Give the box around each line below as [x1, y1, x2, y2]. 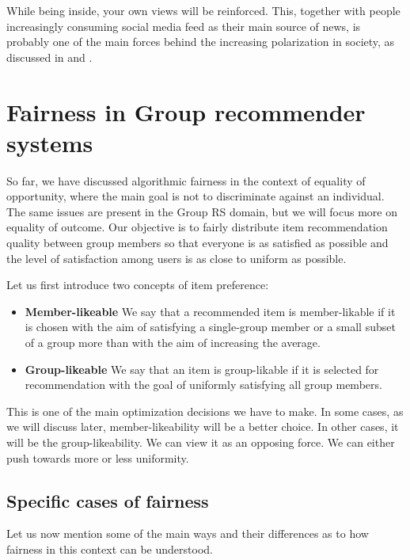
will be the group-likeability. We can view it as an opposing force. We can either [6, 434, 395, 450]
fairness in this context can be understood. [6, 540, 213, 557]
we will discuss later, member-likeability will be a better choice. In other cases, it [6, 418, 399, 435]
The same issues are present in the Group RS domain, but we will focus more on [6, 203, 397, 219]
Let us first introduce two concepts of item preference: [6, 276, 269, 293]
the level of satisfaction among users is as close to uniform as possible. [6, 250, 347, 266]
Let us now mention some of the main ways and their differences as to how [6, 525, 369, 542]
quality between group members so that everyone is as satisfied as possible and [6, 234, 389, 251]
